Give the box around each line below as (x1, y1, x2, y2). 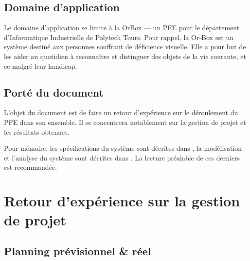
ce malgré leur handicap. (4, 60, 77, 71)
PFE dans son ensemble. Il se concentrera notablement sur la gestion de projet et (4, 117, 246, 127)
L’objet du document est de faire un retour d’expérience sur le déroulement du (4, 107, 238, 118)
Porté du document (4, 84, 104, 100)
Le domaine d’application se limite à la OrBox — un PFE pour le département (4, 22, 240, 33)
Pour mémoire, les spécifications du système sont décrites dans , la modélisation (4, 143, 242, 153)
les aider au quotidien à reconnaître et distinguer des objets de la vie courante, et (4, 51, 246, 61)
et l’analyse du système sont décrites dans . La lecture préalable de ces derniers (4, 152, 240, 162)
